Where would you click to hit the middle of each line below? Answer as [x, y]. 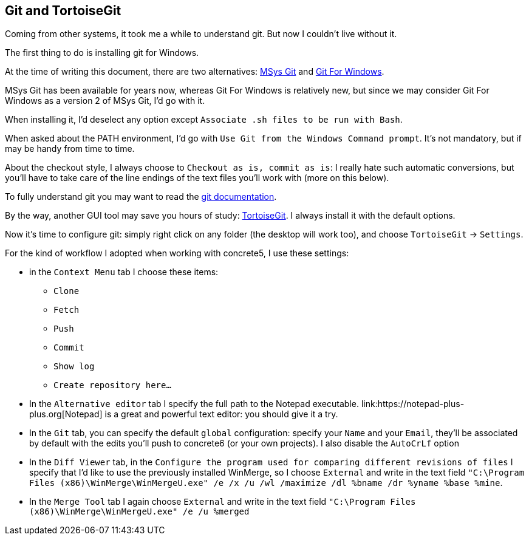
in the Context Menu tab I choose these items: [124, 272]
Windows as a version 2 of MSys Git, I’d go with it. [105, 101]
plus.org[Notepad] [66, 414]
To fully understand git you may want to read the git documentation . [141, 197]
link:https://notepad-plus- [413, 404]
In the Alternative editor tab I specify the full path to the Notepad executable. [194, 404]
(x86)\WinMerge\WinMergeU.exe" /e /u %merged [139, 512]
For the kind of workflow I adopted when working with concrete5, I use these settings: [177, 253]
